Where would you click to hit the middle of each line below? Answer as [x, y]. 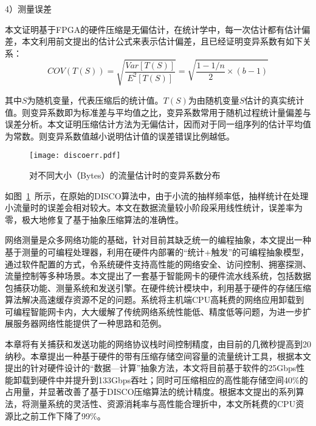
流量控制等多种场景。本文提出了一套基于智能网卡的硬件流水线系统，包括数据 [158, 276]
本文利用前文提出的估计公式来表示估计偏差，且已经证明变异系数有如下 [162, 41]
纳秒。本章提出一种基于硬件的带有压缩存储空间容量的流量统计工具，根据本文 [158, 356]
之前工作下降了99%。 [64, 415]
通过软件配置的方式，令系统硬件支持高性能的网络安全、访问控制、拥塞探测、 [158, 264]
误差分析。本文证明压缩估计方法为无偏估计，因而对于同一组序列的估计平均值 [158, 124]
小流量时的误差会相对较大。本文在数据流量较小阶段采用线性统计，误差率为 [154, 208]
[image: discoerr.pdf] [75, 156]
